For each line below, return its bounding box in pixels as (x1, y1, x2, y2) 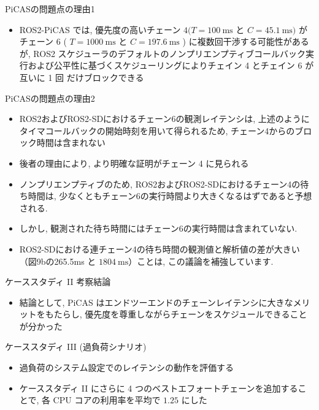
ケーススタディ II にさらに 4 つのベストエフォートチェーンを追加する (19, 381, 298, 394)
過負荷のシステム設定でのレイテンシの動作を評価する (19, 361, 234, 374)
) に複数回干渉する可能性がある (182, 35, 309, 48)
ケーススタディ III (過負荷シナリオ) (5, 340, 147, 353)
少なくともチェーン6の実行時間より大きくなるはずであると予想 (59, 189, 312, 202)
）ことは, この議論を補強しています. (128, 254, 274, 267)
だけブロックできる (66, 70, 144, 83)
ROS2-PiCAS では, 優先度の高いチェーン (19, 23, 181, 36)
